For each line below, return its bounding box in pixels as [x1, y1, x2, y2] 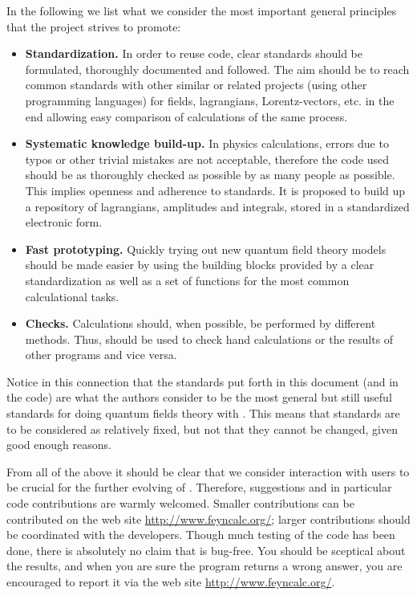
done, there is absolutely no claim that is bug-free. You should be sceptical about [6, 541, 406, 558]
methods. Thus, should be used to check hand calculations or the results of [25, 330, 394, 347]
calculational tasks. [25, 288, 119, 304]
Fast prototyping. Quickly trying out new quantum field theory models [25, 240, 387, 257]
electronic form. [25, 214, 103, 231]
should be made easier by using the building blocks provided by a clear [25, 256, 374, 273]
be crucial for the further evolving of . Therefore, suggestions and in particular [6, 479, 392, 496]
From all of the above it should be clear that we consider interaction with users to [6, 463, 410, 480]
